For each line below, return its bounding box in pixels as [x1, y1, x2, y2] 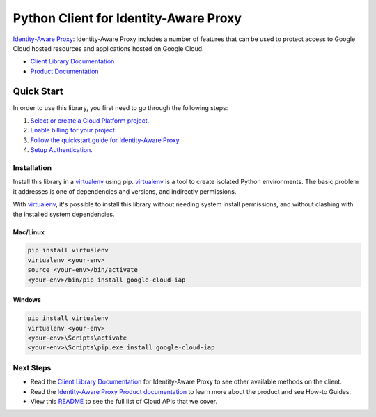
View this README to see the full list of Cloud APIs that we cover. [30, 397, 218, 405]
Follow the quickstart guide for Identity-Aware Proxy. [30, 136, 181, 144]
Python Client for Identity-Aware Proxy [13, 10, 242, 26]
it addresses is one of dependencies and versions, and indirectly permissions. [13, 187, 237, 195]
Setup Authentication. [30, 146, 93, 154]
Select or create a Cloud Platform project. [30, 116, 150, 125]
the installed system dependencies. [13, 210, 115, 218]
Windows [13, 296, 41, 304]
